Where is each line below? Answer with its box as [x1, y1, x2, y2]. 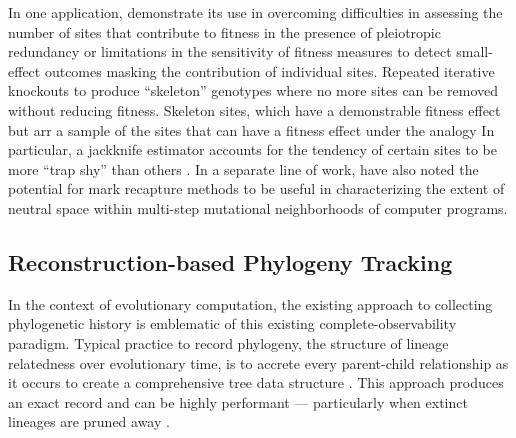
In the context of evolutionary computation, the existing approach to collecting [8, 293, 493, 314]
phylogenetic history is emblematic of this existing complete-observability [8, 313, 457, 334]
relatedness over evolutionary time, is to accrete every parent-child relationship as [8, 352, 509, 373]
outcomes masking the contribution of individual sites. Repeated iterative [44, 60, 495, 81]
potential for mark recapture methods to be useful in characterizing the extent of [8, 178, 505, 199]
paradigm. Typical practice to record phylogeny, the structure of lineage [8, 332, 449, 353]
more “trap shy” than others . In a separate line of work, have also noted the [8, 158, 479, 179]
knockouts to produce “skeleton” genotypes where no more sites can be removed [8, 80, 499, 101]
